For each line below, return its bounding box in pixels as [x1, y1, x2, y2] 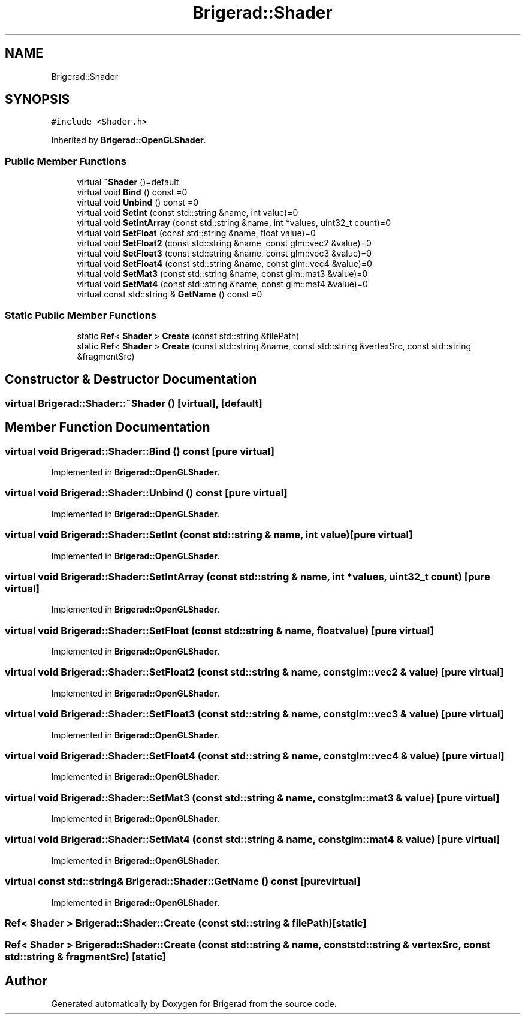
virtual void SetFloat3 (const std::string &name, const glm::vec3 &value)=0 [77, 248, 372, 259]
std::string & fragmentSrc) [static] [5, 951, 166, 963]
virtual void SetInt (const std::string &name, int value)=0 [77, 207, 298, 218]
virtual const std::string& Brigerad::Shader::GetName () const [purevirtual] [5, 875, 361, 888]
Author [5, 973, 47, 988]
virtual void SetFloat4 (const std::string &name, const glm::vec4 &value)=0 [77, 258, 372, 269]
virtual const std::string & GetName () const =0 [77, 289, 262, 300]
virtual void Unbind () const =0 [77, 197, 198, 208]
